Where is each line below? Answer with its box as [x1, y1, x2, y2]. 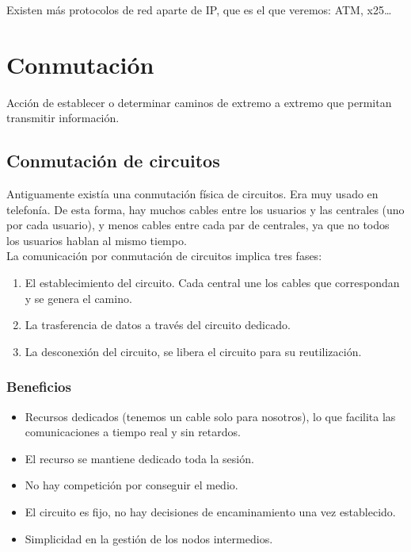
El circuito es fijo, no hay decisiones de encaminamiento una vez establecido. [25, 504, 396, 520]
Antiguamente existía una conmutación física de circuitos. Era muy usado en [6, 186, 379, 202]
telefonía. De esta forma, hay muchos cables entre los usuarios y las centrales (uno [6, 201, 405, 217]
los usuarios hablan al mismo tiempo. [6, 232, 187, 248]
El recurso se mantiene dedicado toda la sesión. [25, 450, 254, 466]
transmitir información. [6, 109, 120, 126]
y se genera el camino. [25, 289, 132, 306]
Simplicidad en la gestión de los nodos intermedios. [25, 530, 273, 546]
